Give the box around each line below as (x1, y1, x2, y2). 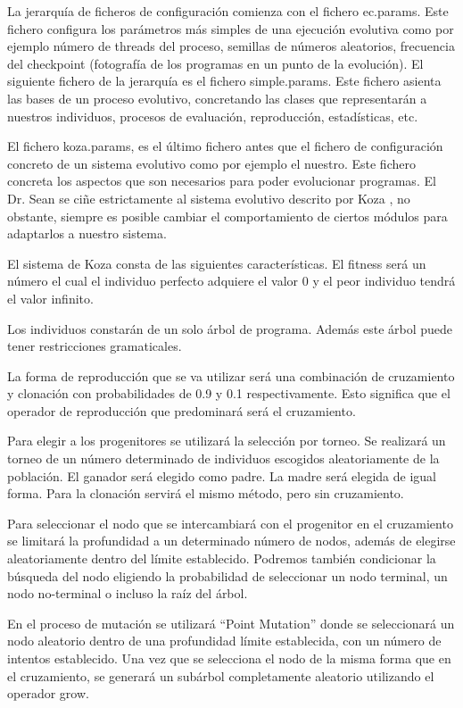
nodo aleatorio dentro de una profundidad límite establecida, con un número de (7, 631, 442, 650)
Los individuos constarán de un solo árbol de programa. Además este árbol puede (7, 319, 453, 337)
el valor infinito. (7, 288, 94, 307)
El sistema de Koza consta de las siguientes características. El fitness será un (7, 254, 426, 272)
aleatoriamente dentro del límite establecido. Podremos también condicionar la (7, 549, 436, 568)
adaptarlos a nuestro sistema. (7, 224, 167, 243)
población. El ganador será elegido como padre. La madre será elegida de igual (7, 466, 437, 485)
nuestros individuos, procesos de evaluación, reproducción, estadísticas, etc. (7, 106, 418, 125)
